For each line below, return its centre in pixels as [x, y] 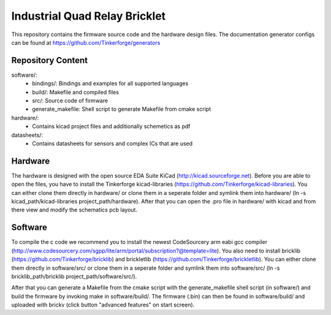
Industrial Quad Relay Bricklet [89, 16]
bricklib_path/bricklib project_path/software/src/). [74, 276]
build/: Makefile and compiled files [76, 92]
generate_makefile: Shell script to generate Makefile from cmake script [122, 109]
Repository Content [50, 60]
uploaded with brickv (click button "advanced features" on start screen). [103, 305]
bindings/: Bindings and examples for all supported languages [110, 83]
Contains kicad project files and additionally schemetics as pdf [111, 126]
